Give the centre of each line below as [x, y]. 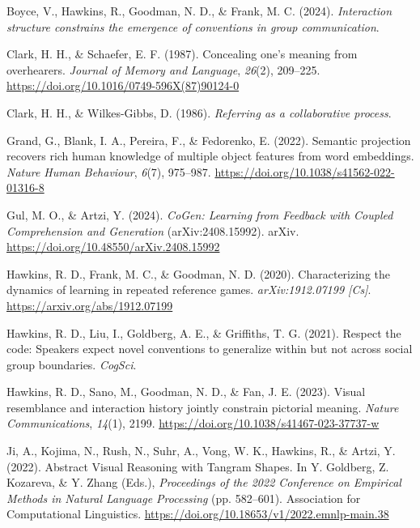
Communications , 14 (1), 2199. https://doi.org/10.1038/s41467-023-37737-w [193, 423]
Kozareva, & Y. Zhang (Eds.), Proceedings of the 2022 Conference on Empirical [204, 482]
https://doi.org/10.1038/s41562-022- [305, 171]
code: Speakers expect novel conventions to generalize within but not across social [210, 349]
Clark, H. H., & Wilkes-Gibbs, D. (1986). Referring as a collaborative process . [199, 112]
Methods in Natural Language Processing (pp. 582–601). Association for [184, 498]
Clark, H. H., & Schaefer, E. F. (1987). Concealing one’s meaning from [182, 54]
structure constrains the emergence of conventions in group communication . [193, 26]
